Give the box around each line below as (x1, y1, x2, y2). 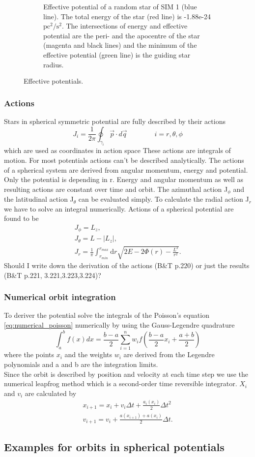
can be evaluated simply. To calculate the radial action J (78, 194, 249, 204)
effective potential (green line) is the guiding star (43, 49, 191, 60)
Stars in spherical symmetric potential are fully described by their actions (4, 116, 226, 126)
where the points (4, 349, 55, 360)
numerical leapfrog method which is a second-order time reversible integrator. (4, 378, 237, 389)
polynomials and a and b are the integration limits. (4, 359, 158, 369)
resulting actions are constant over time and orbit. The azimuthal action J (4, 183, 228, 194)
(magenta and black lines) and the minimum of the (43, 40, 197, 50)
